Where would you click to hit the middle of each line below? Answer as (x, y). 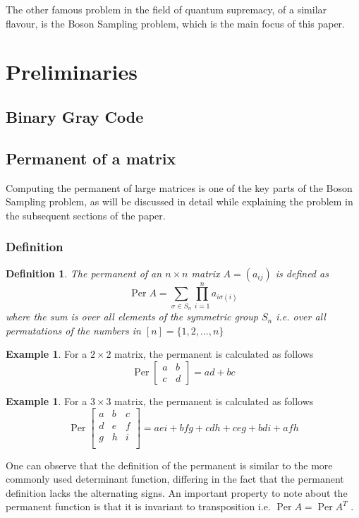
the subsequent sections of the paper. (86, 215)
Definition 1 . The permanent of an (84, 273)
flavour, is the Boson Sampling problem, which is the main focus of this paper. (175, 23)
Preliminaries (72, 72)
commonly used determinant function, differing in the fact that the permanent (175, 479)
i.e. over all (301, 317)
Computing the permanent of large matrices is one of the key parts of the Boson (179, 187)
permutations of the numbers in (73, 330)
